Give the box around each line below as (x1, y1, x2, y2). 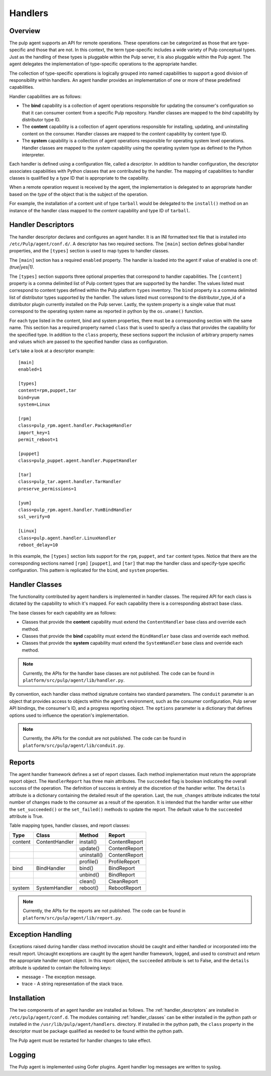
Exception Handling (9, 931, 72, 939)
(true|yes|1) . (9, 264, 35, 270)
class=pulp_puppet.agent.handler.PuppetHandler (18, 458, 138, 464)
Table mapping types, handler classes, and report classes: (9, 823, 130, 829)
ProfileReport (108, 858, 140, 865)
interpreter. (22, 151, 45, 158)
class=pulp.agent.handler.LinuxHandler (18, 535, 116, 541)
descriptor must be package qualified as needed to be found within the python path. (9, 1028, 184, 1034)
